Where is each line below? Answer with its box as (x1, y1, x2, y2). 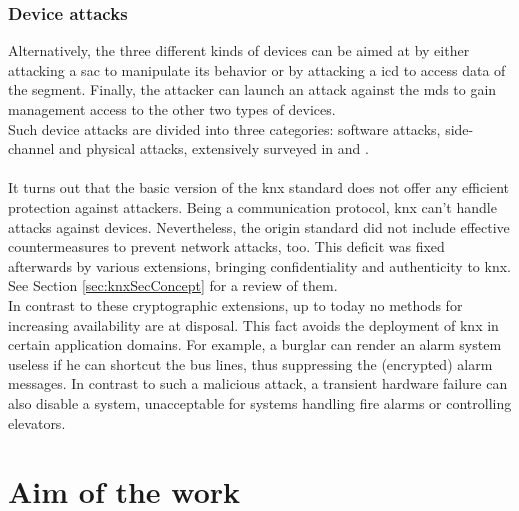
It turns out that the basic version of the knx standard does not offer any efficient (8, 177, 510, 198)
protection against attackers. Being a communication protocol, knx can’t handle (8, 196, 497, 217)
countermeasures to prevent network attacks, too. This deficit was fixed (8, 236, 445, 257)
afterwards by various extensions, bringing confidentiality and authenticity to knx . (8, 255, 512, 276)
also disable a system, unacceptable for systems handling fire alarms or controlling (8, 392, 512, 413)
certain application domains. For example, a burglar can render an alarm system (8, 334, 502, 355)
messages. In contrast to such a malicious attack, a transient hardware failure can (8, 373, 508, 394)
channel (8, 138, 55, 159)
